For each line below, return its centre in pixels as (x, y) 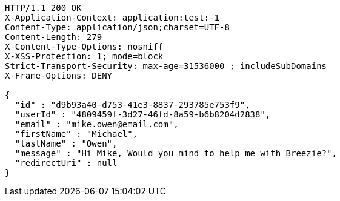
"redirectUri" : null (66, 163)
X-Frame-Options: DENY (59, 76)
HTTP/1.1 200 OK (43, 8)
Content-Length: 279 (54, 37)
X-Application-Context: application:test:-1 (112, 18)
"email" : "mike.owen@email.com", (97, 124)
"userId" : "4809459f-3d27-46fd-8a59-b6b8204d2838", (143, 114)
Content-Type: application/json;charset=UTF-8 (117, 27)
